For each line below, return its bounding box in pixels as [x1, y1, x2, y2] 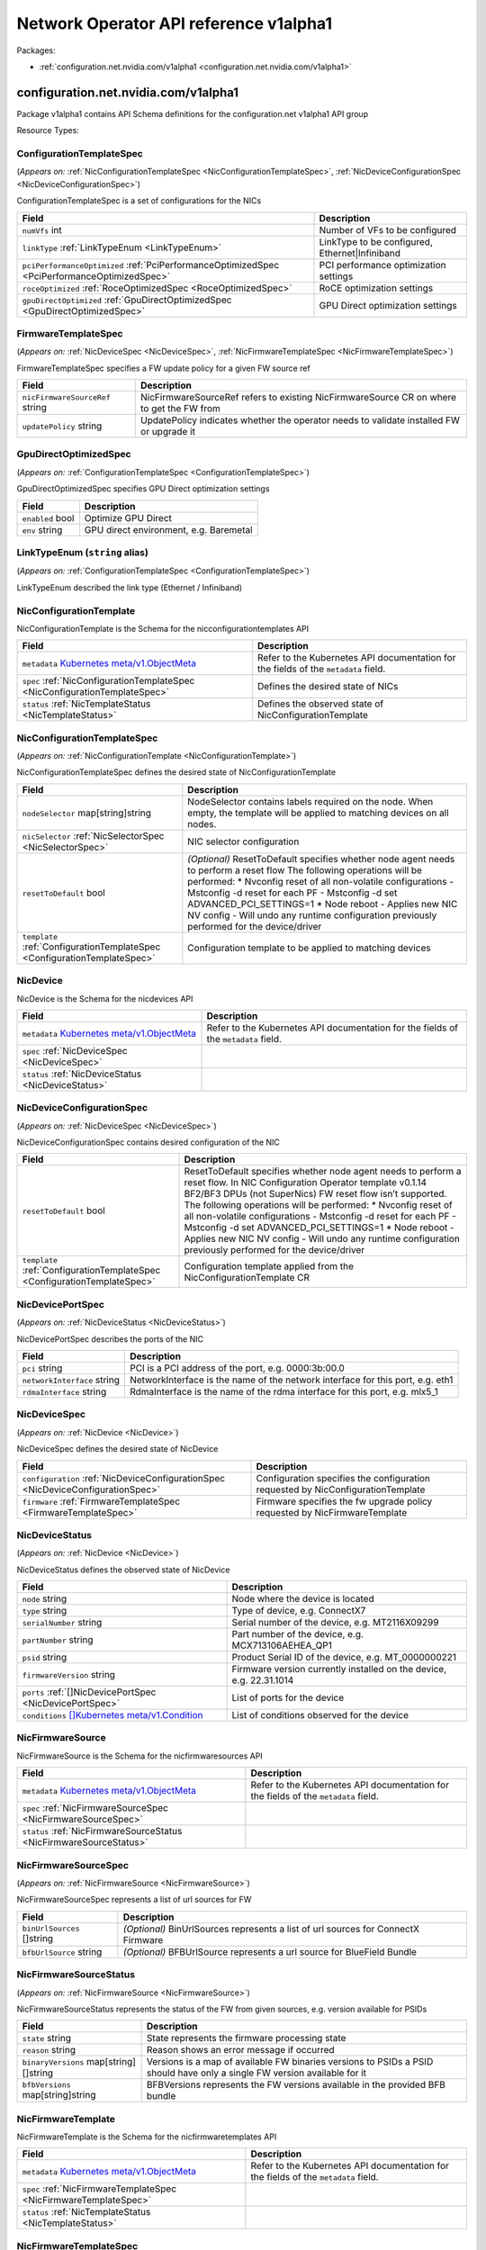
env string [22, 523, 63, 535]
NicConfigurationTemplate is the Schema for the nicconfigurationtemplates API [16, 623, 310, 634]
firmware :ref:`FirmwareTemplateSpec [22, 1495, 180, 1507]
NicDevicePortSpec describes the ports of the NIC [16, 1333, 204, 1345]
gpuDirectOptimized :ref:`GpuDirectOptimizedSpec [22, 293, 232, 306]
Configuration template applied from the [184, 1260, 355, 1273]
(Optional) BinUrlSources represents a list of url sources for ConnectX [122, 1922, 420, 1935]
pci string [22, 1362, 63, 1374]
